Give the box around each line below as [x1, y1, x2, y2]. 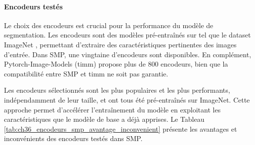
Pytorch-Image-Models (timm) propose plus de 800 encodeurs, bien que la [4, 59, 228, 69]
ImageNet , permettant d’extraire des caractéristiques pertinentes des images [4, 39, 237, 49]
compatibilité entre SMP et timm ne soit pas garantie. [4, 68, 169, 78]
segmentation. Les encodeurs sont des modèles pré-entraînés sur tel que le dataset [4, 30, 251, 40]
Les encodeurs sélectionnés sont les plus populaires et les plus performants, [4, 85, 230, 95]
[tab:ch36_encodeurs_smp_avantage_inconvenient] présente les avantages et [4, 123, 237, 134]
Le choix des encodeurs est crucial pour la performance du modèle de [4, 20, 213, 30]
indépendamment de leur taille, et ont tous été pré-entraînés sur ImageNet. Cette [4, 94, 250, 105]
